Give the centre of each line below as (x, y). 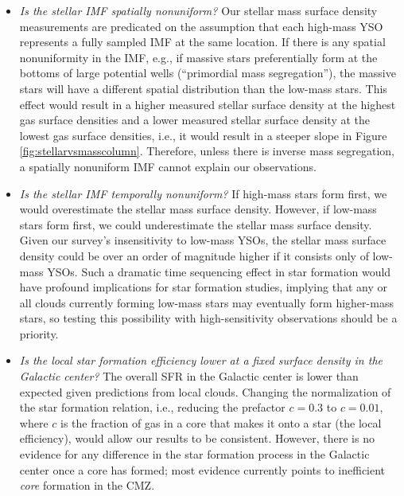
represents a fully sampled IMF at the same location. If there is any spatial (202, 42)
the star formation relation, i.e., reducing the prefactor (152, 407)
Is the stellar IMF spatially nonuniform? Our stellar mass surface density (198, 10)
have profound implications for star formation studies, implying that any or (203, 287)
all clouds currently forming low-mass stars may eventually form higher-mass (206, 302)
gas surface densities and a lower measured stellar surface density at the (194, 120)
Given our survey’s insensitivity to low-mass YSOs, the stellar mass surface (203, 240)
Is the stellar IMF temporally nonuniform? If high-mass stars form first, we (203, 193)
